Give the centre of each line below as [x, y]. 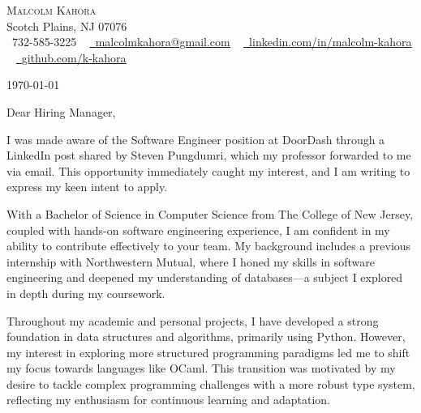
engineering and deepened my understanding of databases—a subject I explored [205, 277]
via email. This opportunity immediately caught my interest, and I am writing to [208, 170]
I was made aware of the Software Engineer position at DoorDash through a [196, 139]
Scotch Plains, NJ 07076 [67, 26]
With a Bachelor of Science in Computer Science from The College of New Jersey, [210, 213]
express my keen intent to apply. [87, 187]
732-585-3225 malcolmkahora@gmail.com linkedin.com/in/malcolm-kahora [212, 42]
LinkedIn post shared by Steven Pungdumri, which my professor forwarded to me [209, 155]
